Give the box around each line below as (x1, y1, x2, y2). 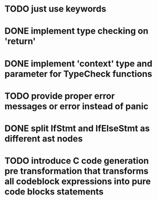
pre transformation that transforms (4, 166, 149, 177)
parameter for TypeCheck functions (4, 68, 153, 79)
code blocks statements (4, 186, 104, 197)
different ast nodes (4, 133, 83, 144)
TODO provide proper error (4, 91, 115, 101)
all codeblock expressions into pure (4, 176, 151, 187)
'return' (4, 36, 36, 47)
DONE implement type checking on (4, 26, 149, 37)
